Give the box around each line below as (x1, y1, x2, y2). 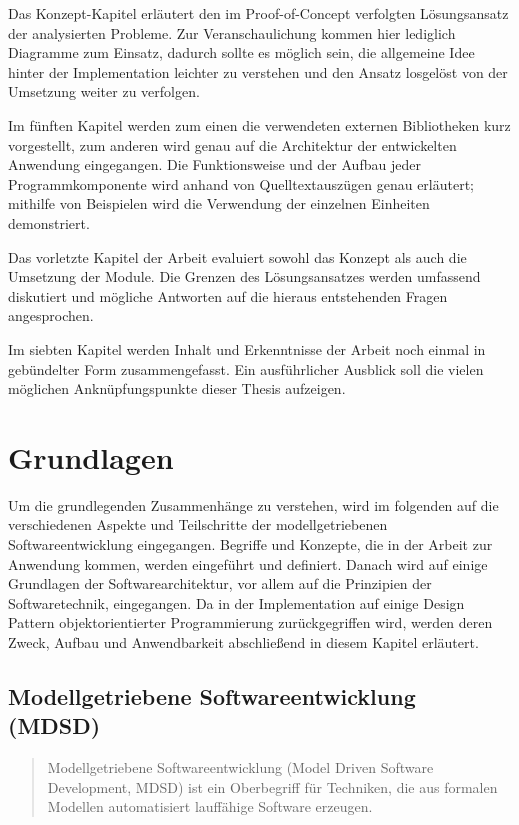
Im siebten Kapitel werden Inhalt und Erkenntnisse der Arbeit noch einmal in (8, 338, 486, 359)
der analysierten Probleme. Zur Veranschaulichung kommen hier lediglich (8, 22, 456, 43)
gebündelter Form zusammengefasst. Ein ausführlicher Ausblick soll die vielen (8, 358, 484, 379)
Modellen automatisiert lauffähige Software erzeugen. (47, 796, 373, 817)
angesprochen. (8, 305, 94, 326)
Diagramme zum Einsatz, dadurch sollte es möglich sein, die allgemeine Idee (8, 42, 475, 63)
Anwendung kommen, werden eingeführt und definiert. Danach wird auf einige (8, 553, 488, 574)
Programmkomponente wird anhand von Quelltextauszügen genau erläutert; (8, 173, 475, 194)
